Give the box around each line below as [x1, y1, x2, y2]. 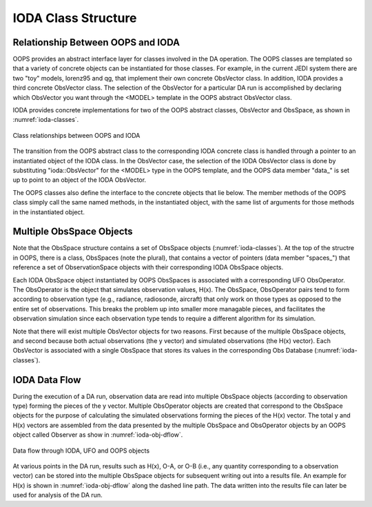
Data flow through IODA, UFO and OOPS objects [12, 446, 150, 455]
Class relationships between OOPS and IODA [12, 131, 141, 139]
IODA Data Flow [12, 374, 81, 386]
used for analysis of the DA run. [12, 491, 103, 499]
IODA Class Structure [12, 10, 137, 25]
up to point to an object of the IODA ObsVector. [12, 176, 147, 184]
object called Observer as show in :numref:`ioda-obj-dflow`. [12, 431, 183, 439]
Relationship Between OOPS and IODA [12, 37, 180, 48]
